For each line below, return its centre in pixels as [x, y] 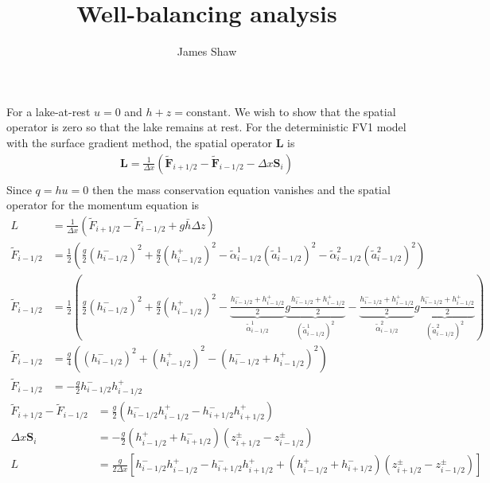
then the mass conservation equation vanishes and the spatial [241, 189]
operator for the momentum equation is [103, 205]
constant [207, 113]
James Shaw [207, 51]
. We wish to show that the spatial [312, 111]
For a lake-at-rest [49, 111]
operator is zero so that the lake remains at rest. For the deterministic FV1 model [206, 127]
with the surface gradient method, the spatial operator [139, 142]
